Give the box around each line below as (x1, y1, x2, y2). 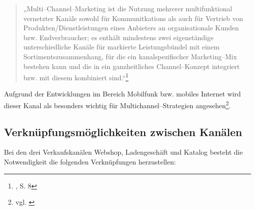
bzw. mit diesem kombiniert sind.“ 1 (23, 71, 128, 82)
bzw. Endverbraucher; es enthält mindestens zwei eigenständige (23, 32, 214, 42)
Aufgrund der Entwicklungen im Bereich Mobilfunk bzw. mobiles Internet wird (4, 89, 241, 99)
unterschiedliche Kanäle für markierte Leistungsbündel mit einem (23, 42, 220, 52)
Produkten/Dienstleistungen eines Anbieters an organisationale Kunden (23, 23, 239, 33)
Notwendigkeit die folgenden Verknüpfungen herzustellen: (4, 157, 176, 167)
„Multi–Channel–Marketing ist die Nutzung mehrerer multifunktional (23, 3, 232, 13)
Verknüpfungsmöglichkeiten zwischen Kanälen (4, 124, 242, 139)
